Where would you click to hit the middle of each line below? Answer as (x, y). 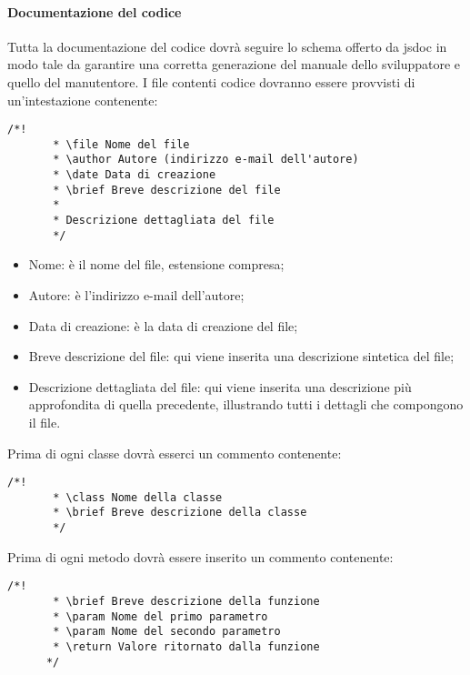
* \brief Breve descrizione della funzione (186, 602)
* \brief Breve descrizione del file (167, 190)
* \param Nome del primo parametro (160, 616)
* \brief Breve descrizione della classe (180, 513)
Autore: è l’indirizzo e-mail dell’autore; (136, 295)
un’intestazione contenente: (83, 100)
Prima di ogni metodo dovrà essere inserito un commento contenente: (200, 556)
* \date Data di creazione (135, 175)
